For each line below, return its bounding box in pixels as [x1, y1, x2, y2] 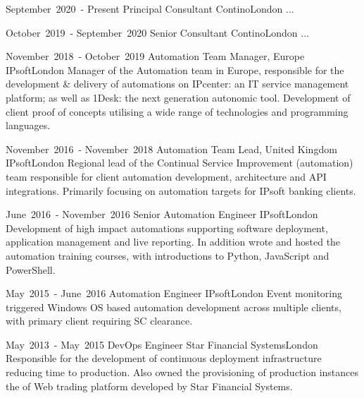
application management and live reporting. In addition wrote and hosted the [6, 234, 341, 249]
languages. [6, 118, 51, 133]
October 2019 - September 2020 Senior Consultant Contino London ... [6, 25, 309, 40]
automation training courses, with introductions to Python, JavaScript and [6, 248, 330, 263]
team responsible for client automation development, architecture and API [6, 169, 327, 183]
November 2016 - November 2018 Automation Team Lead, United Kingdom [6, 141, 337, 156]
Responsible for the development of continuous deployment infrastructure [6, 351, 322, 366]
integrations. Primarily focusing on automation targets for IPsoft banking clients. [6, 183, 356, 198]
